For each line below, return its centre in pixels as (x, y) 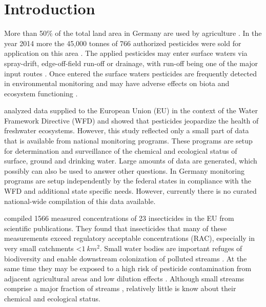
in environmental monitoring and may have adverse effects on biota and (117, 83)
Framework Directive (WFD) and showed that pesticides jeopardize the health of (131, 120)
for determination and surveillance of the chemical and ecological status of (121, 150)
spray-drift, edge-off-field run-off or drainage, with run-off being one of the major (131, 63)
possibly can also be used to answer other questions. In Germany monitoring (125, 170)
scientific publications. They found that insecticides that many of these (116, 228)
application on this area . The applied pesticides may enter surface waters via (126, 53)
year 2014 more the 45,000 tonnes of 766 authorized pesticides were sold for (123, 43)
